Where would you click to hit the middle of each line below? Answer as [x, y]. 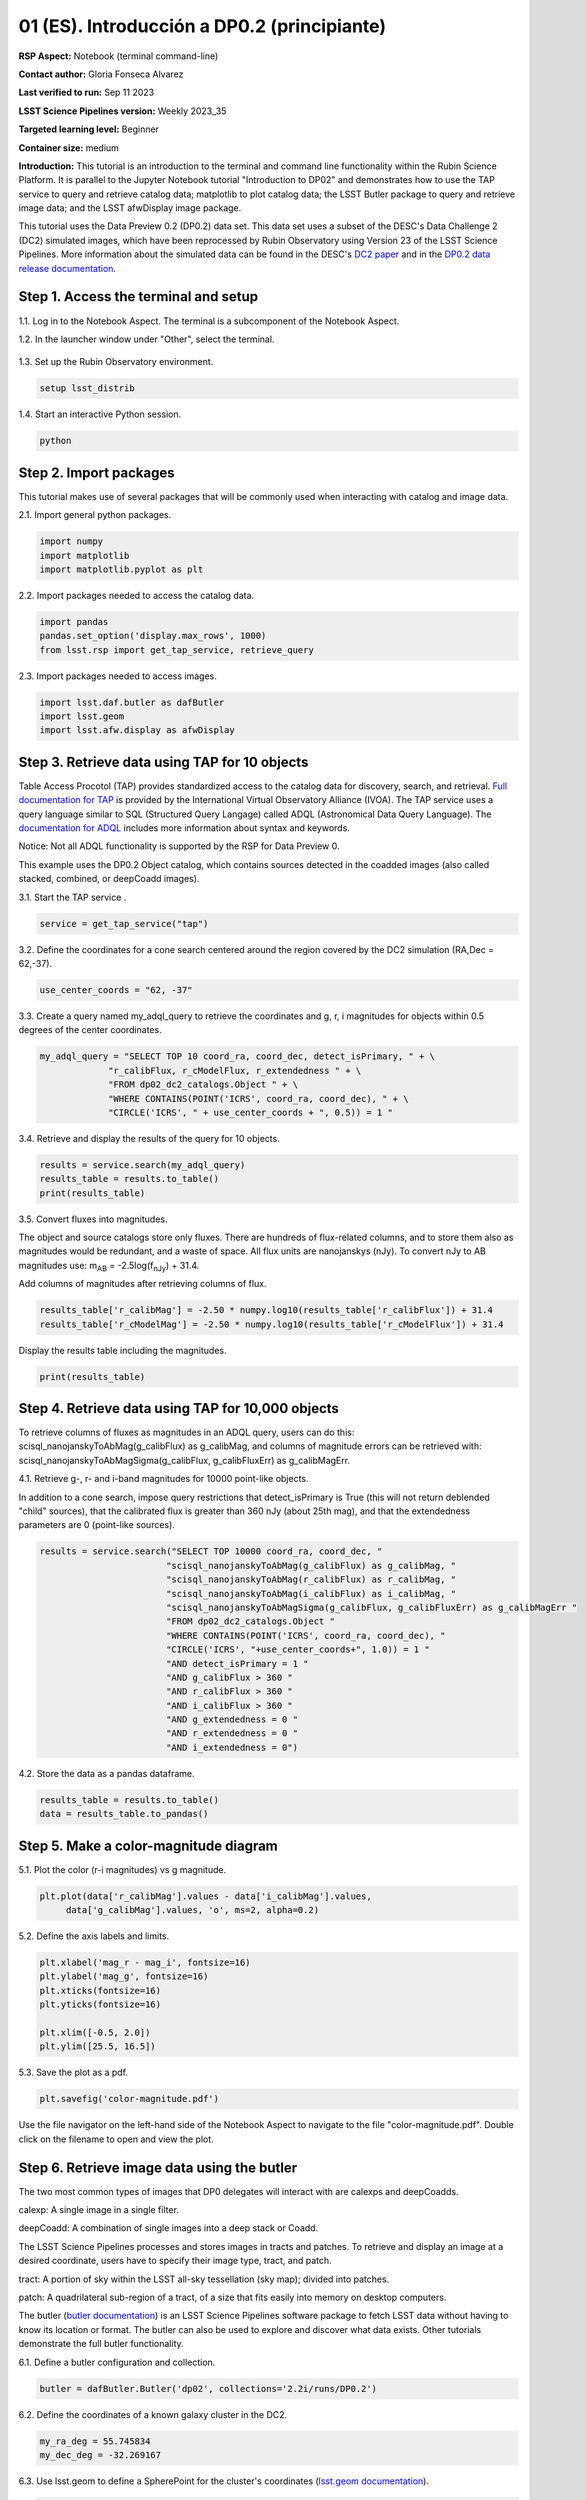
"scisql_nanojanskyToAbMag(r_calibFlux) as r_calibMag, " [311, 1579]
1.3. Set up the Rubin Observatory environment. [116, 362]
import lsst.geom [82, 716]
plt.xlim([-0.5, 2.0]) [95, 2033]
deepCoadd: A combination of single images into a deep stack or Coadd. [168, 2228]
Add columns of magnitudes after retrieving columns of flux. [142, 1284]
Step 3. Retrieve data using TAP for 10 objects [163, 761]
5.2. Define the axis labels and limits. [94, 1936]
